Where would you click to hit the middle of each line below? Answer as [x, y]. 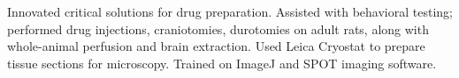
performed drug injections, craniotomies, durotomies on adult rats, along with [218, 28]
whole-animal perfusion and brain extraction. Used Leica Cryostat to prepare [216, 46]
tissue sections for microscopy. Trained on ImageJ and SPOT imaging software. [222, 63]
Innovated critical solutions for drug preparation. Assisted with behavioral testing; [230, 11]
